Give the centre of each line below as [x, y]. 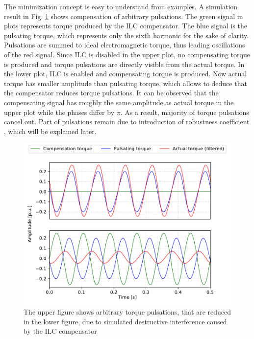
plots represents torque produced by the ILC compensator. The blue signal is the [126, 26]
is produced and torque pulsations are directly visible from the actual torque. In [124, 64]
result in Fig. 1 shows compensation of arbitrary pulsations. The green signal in [124, 16]
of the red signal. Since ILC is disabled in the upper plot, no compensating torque [127, 54]
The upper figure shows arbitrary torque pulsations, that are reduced [127, 312]
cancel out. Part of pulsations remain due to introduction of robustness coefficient [127, 122]
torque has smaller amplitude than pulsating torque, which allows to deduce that [126, 83]
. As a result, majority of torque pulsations [185, 112]
